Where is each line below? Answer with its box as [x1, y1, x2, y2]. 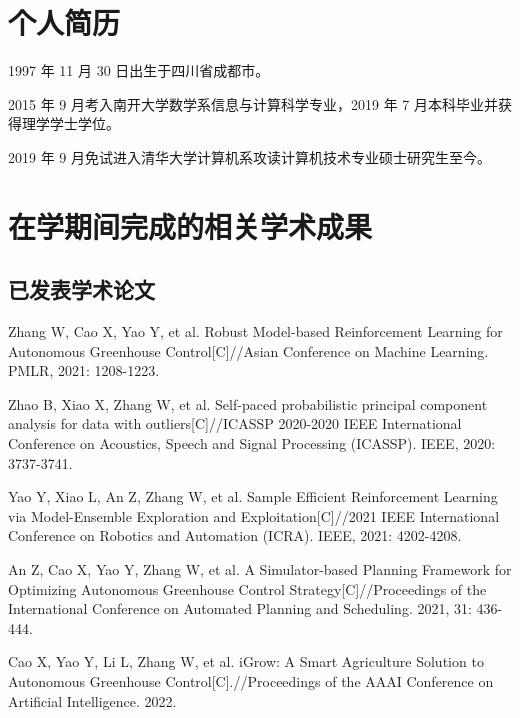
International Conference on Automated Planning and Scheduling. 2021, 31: [8, 598, 472, 619]
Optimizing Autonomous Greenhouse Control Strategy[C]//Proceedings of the [8, 578, 487, 599]
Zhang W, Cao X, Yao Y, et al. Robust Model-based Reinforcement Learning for [8, 321, 503, 342]
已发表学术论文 [8, 274, 155, 305]
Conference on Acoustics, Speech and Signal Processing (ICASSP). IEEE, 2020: [8, 433, 496, 454]
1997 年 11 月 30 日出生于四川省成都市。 [8, 60, 270, 81]
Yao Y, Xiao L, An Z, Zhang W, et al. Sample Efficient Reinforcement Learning [8, 486, 498, 507]
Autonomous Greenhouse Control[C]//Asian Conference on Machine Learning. [8, 340, 489, 361]
